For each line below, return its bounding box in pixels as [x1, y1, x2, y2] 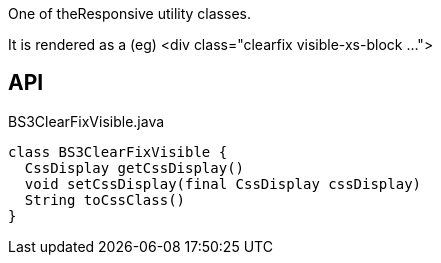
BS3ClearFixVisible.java [8, 112, 165, 130]
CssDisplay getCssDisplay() [24, 159, 245, 176]
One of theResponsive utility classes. [8, 5, 251, 22]
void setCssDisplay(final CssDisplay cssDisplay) [24, 175, 422, 192]
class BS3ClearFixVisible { [8, 143, 228, 160]
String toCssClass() [24, 191, 186, 208]
